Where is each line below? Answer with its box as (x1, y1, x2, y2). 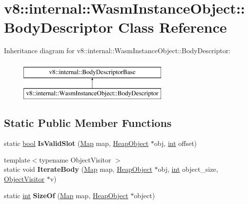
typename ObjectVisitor (39, 154, 111, 164)
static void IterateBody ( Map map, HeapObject (4, 164, 152, 174)
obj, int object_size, (158, 164, 218, 174)
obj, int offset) (154, 138, 197, 148)
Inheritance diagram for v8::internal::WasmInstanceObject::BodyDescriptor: (4, 45, 231, 56)
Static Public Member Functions (4, 115, 172, 130)
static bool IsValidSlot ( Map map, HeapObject (4, 138, 149, 148)
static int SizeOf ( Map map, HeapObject (4, 190, 128, 200)
